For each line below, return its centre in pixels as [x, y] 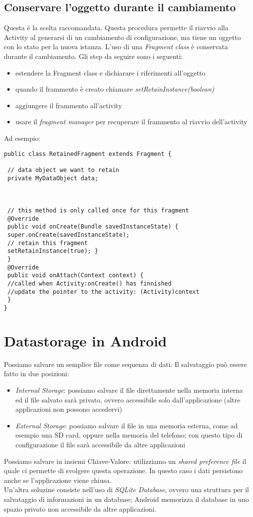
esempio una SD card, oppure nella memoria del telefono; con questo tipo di [129, 435]
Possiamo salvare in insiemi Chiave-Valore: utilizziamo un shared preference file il [125, 461]
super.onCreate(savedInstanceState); [68, 235]
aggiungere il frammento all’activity [69, 105]
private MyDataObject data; [53, 178]
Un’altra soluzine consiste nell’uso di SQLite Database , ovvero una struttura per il [126, 489]
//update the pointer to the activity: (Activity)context [103, 292]
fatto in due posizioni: [37, 373]
